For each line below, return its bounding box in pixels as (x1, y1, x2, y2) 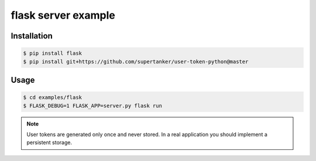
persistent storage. (26, 139, 73, 146)
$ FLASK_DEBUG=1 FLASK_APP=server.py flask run (23, 102, 162, 109)
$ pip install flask (23, 50, 82, 57)
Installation (11, 31, 53, 41)
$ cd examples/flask (23, 94, 82, 101)
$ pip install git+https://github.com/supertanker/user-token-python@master (23, 58, 249, 65)
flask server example (11, 9, 115, 22)
